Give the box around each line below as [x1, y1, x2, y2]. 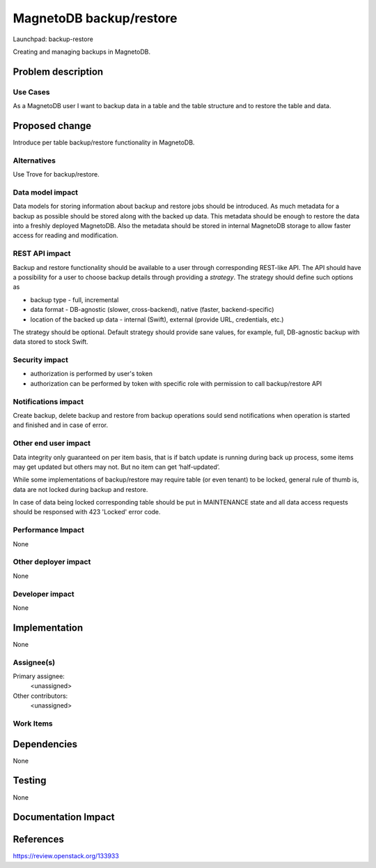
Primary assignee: [13, 672, 65, 680]
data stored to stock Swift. [13, 338, 88, 346]
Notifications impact [13, 396, 84, 406]
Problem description [13, 66, 104, 77]
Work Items [13, 719, 53, 728]
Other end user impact [13, 438, 91, 448]
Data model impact [13, 187, 79, 197]
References [13, 834, 64, 846]
